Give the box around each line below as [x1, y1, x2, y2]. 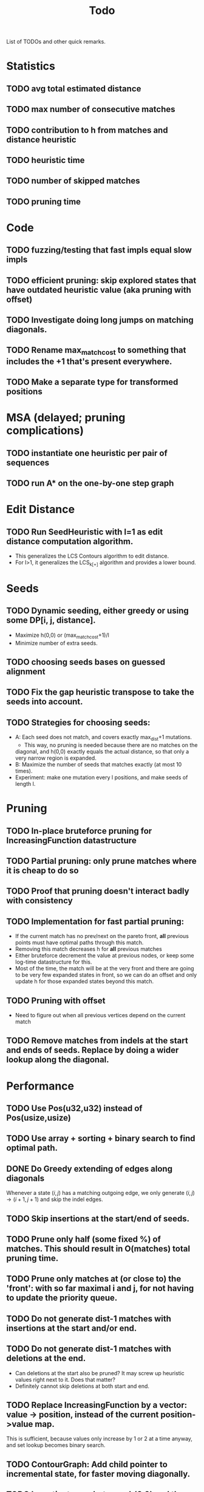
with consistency [6, 895, 73, 906]
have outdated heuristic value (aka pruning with [6, 284, 191, 295]
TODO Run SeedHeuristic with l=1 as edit [6, 527, 163, 537]
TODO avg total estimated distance [6, 83, 141, 94]
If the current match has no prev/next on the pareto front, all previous [15, 933, 189, 940]
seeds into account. [6, 696, 83, 707]
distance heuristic [6, 135, 77, 145]
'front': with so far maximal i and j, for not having [6, 1283, 194, 1294]
